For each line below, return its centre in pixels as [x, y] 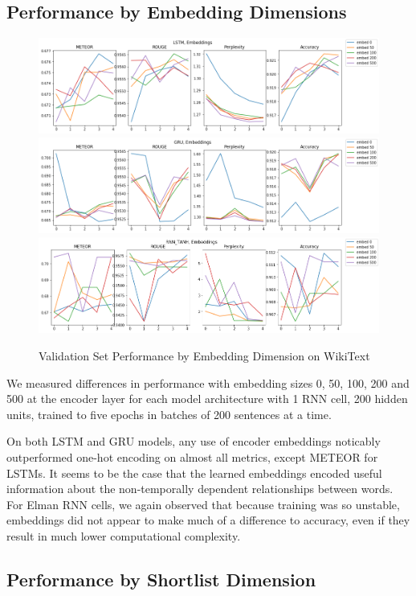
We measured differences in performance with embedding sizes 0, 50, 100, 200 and [208, 382]
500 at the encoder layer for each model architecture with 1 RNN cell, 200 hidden [207, 399]
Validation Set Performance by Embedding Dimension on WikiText [204, 356]
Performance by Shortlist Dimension [161, 579]
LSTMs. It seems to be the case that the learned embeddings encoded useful [194, 473]
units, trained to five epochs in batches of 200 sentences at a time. [169, 414]
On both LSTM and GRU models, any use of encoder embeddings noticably [194, 441]
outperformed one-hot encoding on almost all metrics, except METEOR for [192, 456]
